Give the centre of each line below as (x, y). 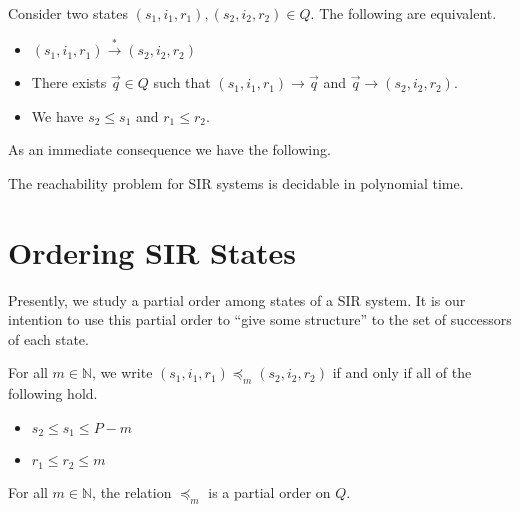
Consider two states (68, 13)
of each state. (48, 338)
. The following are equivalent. (403, 13)
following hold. (53, 393)
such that (182, 82)
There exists (69, 82)
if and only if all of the (402, 372)
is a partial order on (269, 491)
